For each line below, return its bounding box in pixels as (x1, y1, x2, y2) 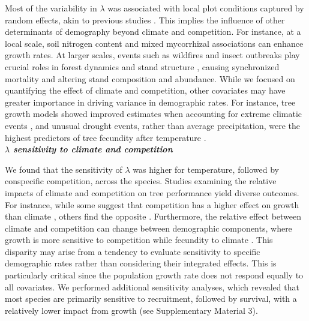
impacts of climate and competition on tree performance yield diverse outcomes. (5, 186, 299, 199)
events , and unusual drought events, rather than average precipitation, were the (5, 119, 301, 131)
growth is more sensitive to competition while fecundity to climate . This (5, 233, 273, 246)
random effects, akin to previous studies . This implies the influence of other (5, 13, 285, 26)
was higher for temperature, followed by (133, 163, 279, 175)
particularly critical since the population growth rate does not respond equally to (5, 269, 304, 281)
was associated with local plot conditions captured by (107, 2, 304, 14)
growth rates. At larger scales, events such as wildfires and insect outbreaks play (5, 49, 300, 61)
